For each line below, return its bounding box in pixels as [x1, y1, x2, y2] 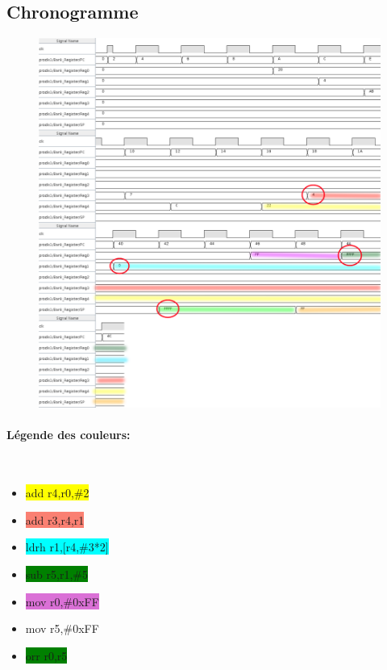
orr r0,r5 [25, 647, 68, 664]
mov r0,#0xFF [25, 593, 99, 609]
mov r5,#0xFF [25, 620, 99, 637]
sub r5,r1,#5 [25, 565, 88, 582]
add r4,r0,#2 [25, 484, 89, 501]
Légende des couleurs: [6, 426, 131, 443]
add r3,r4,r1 [25, 511, 85, 528]
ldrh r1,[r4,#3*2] [25, 538, 109, 555]
